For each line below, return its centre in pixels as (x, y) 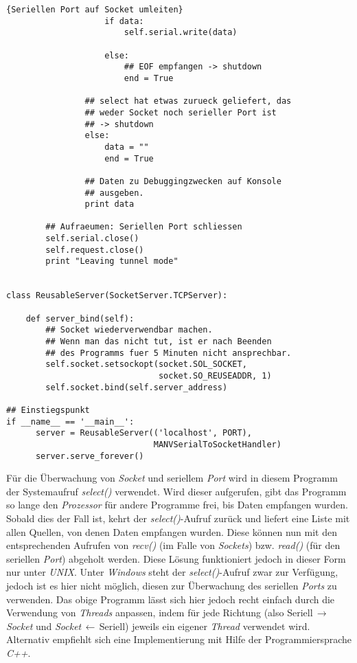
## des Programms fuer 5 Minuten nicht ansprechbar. (169, 353)
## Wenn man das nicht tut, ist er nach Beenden (159, 342)
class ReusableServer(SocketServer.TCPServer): (117, 296)
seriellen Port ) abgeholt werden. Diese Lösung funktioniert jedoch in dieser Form (176, 558)
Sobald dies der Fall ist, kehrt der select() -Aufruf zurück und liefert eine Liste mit (178, 518)
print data (110, 204)
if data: (124, 21)
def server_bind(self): (80, 318)
